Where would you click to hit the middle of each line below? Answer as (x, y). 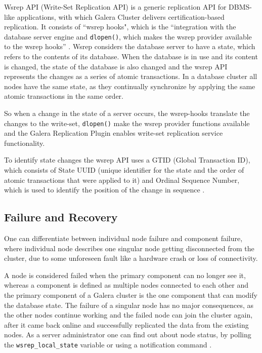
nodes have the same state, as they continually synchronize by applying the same (130, 86)
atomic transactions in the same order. (64, 96)
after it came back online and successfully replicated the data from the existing (126, 324)
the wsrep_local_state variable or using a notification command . (108, 344)
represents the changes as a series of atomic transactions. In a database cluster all (131, 76)
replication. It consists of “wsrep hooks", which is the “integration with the (120, 27)
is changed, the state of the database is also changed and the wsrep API (116, 66)
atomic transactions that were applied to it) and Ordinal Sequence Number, (122, 180)
